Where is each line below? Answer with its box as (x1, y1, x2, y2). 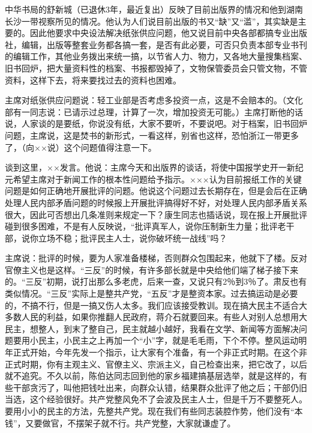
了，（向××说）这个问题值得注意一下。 (5, 141, 157, 153)
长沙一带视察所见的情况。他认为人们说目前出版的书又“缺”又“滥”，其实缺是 (5, 14, 298, 27)
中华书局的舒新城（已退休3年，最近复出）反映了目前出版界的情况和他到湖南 (5, 3, 303, 15)
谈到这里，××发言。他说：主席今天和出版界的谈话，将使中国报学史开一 (5, 161, 287, 174)
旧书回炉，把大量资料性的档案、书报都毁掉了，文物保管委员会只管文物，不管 (5, 61, 307, 74)
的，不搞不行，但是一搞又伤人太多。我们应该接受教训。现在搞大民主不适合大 (5, 298, 307, 311)
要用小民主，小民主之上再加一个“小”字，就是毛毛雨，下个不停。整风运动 (13, 334, 299, 347)
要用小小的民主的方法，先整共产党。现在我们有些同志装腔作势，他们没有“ (5, 405, 295, 417)
